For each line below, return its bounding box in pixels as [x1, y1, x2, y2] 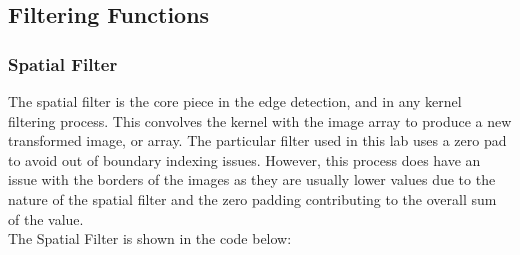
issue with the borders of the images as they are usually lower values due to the [8, 169, 496, 190]
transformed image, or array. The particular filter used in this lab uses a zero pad [8, 130, 507, 151]
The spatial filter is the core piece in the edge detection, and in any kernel [8, 91, 462, 111]
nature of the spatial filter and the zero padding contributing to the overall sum [8, 188, 497, 209]
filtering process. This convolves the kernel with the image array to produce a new [8, 110, 512, 131]
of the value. [8, 208, 84, 229]
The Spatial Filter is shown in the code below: [8, 228, 292, 249]
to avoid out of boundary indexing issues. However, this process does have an [8, 149, 481, 170]
